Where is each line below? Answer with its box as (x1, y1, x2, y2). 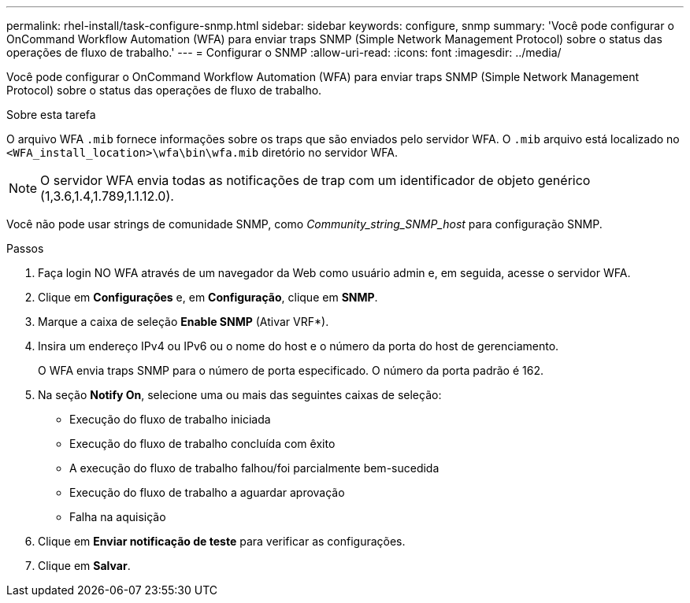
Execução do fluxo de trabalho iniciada (69, 412, 271, 426)
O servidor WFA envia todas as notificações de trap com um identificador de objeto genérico (40, 172, 591, 188)
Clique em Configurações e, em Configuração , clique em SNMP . (38, 290, 378, 304)
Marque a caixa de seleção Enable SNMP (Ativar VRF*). (38, 315, 329, 328)
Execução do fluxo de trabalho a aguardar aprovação (69, 486, 345, 499)
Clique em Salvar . (38, 559, 131, 572)
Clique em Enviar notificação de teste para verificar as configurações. (38, 535, 406, 548)
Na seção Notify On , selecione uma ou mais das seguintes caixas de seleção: (38, 388, 442, 401)
